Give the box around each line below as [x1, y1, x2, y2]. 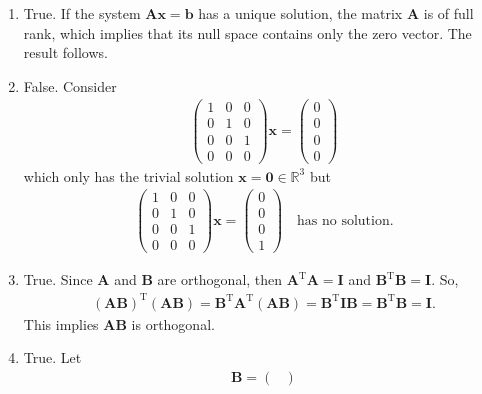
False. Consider [23, 75, 117, 96]
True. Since [23, 269, 93, 290]
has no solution [297, 213, 390, 228]
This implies [23, 313, 99, 334]
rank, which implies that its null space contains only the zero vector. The [23, 22, 472, 43]
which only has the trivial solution [23, 165, 234, 186]
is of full [423, 3, 474, 23]
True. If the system [23, 3, 141, 23]
